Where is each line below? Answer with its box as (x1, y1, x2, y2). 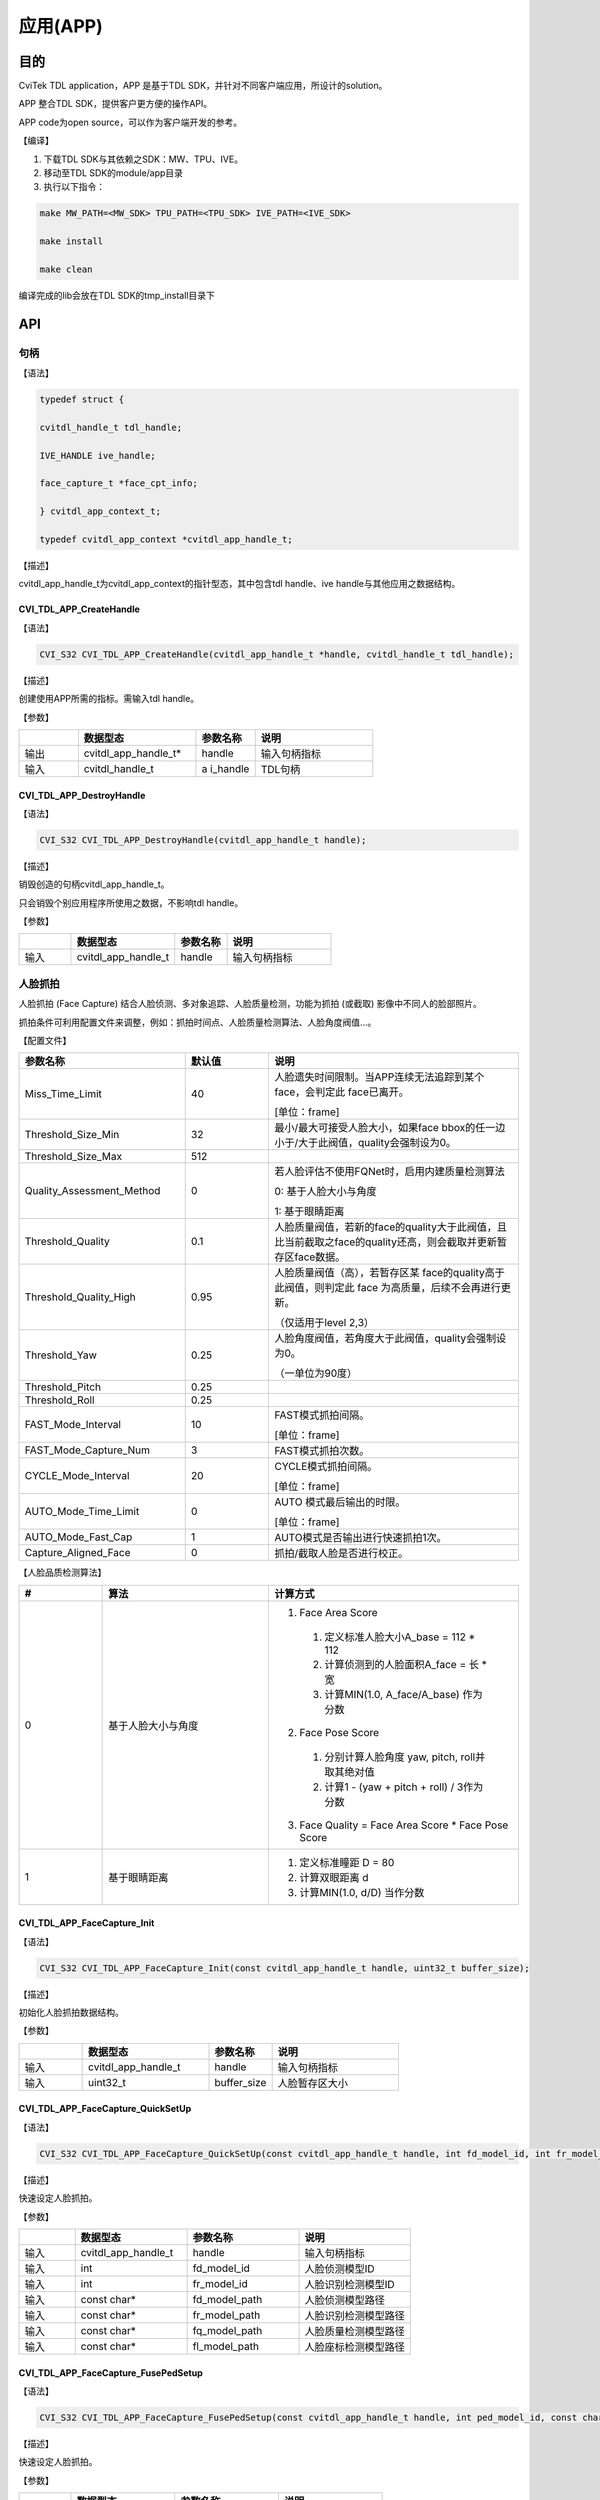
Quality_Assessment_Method (24, 1184, 161, 1198)
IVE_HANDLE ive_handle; (39, 450, 157, 461)
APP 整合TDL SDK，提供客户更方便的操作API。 (18, 98, 213, 110)
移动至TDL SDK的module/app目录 (43, 167, 184, 179)
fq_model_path (192, 2324, 263, 2338)
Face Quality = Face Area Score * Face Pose (299, 1818, 509, 1832)
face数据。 (294, 1250, 346, 1264)
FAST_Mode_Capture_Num (24, 1443, 150, 1457)
